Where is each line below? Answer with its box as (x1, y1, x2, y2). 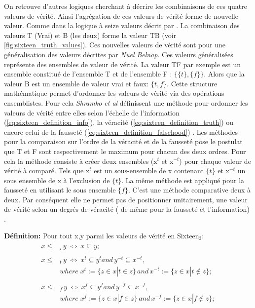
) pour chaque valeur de (179, 155, 251, 166)
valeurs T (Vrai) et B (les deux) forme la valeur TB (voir (4, 30, 177, 40)
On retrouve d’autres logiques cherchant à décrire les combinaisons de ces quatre (4, 1, 248, 11)
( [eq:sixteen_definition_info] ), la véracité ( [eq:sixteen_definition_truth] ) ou (4, 117, 234, 127)
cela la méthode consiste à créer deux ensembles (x (4, 155, 157, 166)
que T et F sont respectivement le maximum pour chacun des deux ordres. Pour (4, 146, 246, 156)
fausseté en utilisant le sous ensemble (4, 185, 116, 195)
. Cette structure (167, 78, 218, 88)
